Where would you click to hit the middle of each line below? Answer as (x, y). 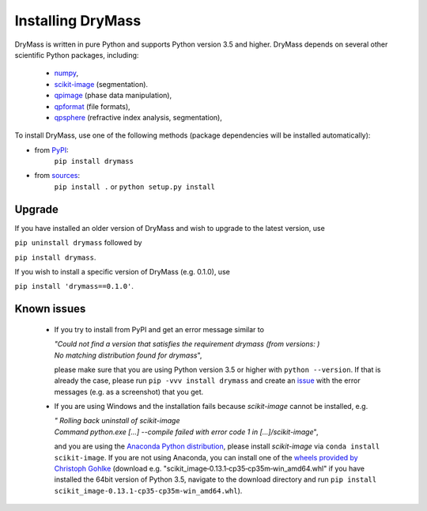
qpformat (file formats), (92, 106)
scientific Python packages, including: (77, 55)
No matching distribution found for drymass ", (128, 355)
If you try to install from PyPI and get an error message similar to (159, 329)
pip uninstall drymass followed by (78, 243)
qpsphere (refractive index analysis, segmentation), (138, 117)
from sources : (57, 176)
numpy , (66, 73)
